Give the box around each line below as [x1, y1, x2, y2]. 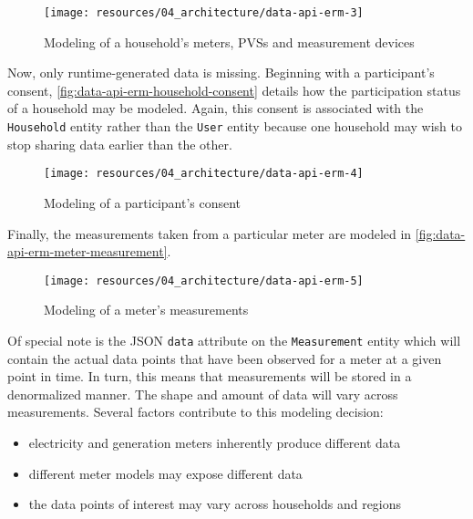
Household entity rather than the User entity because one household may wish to [7, 117, 462, 136]
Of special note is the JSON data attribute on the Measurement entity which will [7, 330, 461, 349]
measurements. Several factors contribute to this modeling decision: [7, 402, 384, 421]
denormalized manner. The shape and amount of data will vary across [7, 384, 398, 403]
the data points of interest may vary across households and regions [28, 494, 402, 514]
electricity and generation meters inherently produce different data [28, 433, 401, 452]
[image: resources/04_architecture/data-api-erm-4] [44, 167, 364, 181]
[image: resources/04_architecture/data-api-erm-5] [44, 274, 364, 287]
